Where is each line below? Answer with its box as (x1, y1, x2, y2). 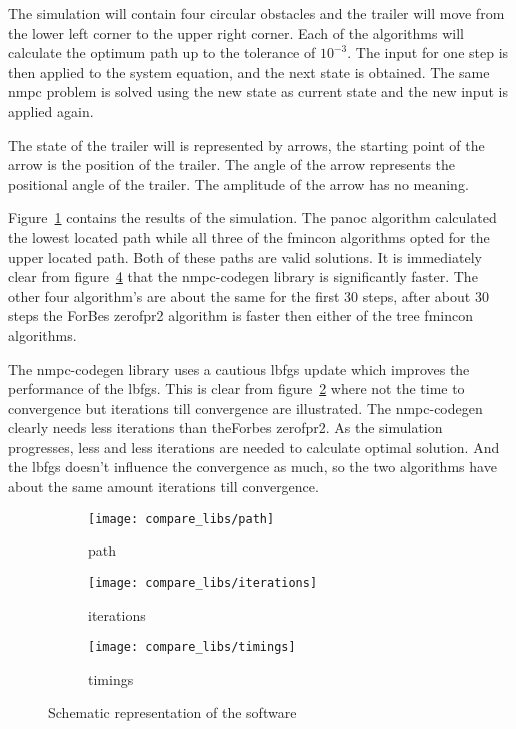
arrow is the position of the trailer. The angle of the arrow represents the (8, 154, 456, 175)
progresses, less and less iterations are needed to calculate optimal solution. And (8, 436, 500, 457)
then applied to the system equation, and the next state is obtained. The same (8, 61, 490, 82)
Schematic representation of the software (48, 702, 297, 723)
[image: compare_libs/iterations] (88, 575, 318, 590)
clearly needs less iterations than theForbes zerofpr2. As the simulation (8, 417, 443, 438)
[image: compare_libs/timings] (88, 640, 296, 655)
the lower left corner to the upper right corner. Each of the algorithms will (8, 22, 464, 43)
